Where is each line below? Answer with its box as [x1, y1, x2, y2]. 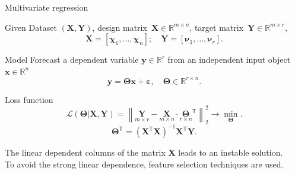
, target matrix [189, 21, 244, 33]
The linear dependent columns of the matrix [5, 146, 166, 159]
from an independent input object [167, 53, 291, 66]
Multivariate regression [5, 1, 88, 13]
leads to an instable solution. [178, 146, 283, 159]
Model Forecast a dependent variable [5, 53, 139, 66]
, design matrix [92, 21, 147, 33]
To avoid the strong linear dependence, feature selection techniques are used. [5, 157, 284, 170]
